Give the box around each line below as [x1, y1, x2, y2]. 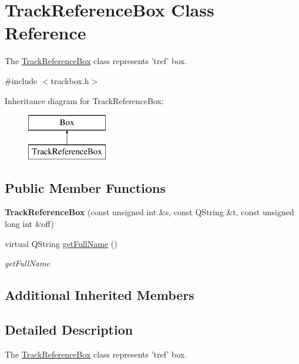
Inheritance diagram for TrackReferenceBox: [5, 94, 164, 106]
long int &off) [5, 218, 54, 230]
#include [5, 74, 38, 86]
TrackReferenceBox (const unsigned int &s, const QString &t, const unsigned [5, 206, 294, 218]
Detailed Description [5, 320, 133, 339]
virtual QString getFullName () [5, 237, 117, 249]
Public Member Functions [5, 178, 166, 196]
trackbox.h [51, 74, 89, 86]
